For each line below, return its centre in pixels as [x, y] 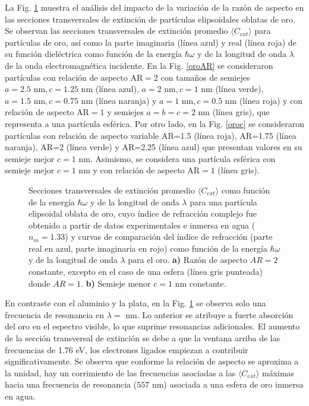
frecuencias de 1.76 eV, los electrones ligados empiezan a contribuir [127, 349]
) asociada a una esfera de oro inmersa [234, 384]
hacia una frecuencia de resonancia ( [71, 384]
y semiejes [125, 112]
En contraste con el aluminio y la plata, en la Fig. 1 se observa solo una [135, 303]
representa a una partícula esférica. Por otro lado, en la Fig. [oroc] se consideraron [154, 123]
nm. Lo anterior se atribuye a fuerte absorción [209, 314]
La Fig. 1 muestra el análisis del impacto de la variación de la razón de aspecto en [154, 7]
